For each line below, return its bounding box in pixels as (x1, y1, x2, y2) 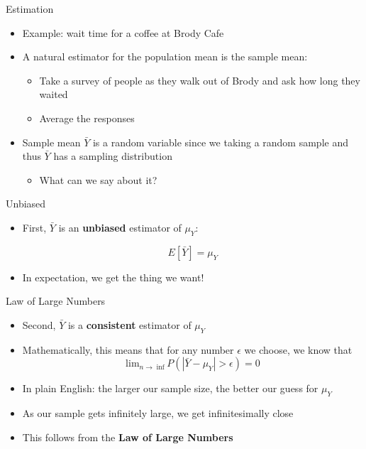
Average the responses (39, 110, 135, 125)
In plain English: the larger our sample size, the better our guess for (22, 381, 318, 396)
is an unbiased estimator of (58, 220, 182, 234)
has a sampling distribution (53, 148, 172, 163)
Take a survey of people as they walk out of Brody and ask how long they (39, 72, 360, 87)
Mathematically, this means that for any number (22, 342, 234, 357)
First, (22, 220, 47, 234)
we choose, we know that (244, 342, 353, 357)
